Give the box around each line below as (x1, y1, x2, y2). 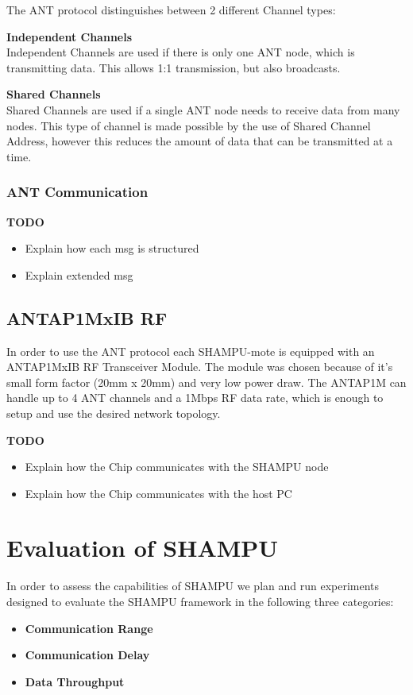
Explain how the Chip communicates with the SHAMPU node (25, 458, 329, 475)
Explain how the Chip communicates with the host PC (25, 485, 292, 501)
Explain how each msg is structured (25, 240, 199, 257)
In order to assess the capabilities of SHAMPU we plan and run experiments (6, 577, 380, 594)
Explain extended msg (25, 266, 133, 283)
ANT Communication (6, 182, 149, 202)
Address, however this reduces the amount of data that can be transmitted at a (6, 133, 393, 149)
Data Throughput (25, 673, 125, 689)
